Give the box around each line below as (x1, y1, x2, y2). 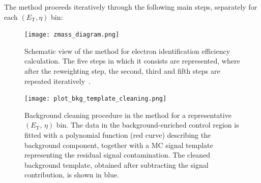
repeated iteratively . (24, 75, 91, 86)
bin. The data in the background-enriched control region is (56, 119, 239, 130)
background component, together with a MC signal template (24, 139, 213, 150)
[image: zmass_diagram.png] (24, 31, 120, 39)
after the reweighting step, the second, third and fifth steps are (24, 66, 220, 76)
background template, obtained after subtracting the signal (24, 159, 209, 170)
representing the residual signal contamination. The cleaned (24, 149, 211, 160)
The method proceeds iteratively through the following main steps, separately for (4, 2, 257, 12)
